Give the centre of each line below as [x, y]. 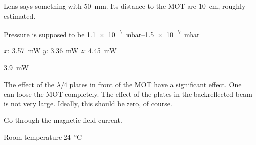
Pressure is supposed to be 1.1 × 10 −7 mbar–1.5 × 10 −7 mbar [102, 33]
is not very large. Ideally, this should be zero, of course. [88, 103]
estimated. [20, 16]
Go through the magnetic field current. [63, 120]
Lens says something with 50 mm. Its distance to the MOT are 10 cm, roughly [125, 6]
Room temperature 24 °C [43, 137]
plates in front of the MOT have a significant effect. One [156, 84]
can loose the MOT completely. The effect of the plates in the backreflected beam [128, 94]
